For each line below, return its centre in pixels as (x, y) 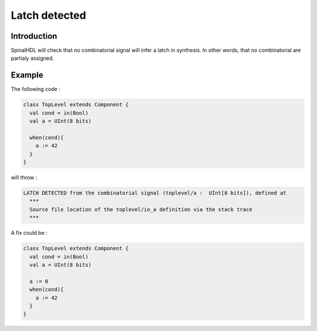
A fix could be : (29, 233)
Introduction (34, 36)
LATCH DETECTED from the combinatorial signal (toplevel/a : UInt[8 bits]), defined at (155, 193)
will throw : (24, 178)
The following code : (36, 89)
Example (27, 75)
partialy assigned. (32, 58)
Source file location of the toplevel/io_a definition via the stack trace (141, 209)
